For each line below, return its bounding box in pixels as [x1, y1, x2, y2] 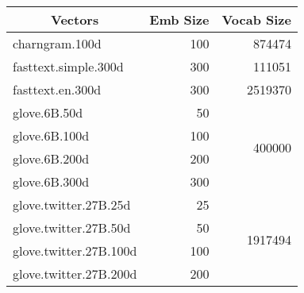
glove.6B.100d [13, 126, 90, 145]
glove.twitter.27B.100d [13, 241, 137, 260]
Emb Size [149, 10, 210, 29]
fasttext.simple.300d [13, 57, 124, 75]
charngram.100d [13, 34, 102, 52]
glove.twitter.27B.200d [13, 264, 137, 283]
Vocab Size [221, 10, 291, 29]
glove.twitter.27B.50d [13, 218, 131, 237]
